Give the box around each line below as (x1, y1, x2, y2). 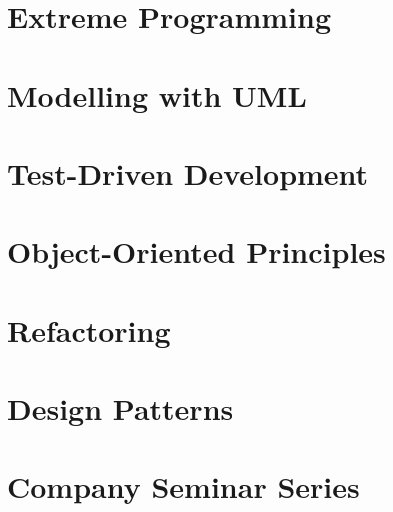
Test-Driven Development (7, 152, 369, 193)
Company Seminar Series (7, 466, 360, 507)
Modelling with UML (7, 74, 307, 115)
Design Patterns (7, 388, 234, 429)
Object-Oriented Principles (7, 231, 386, 272)
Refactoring (7, 309, 171, 350)
